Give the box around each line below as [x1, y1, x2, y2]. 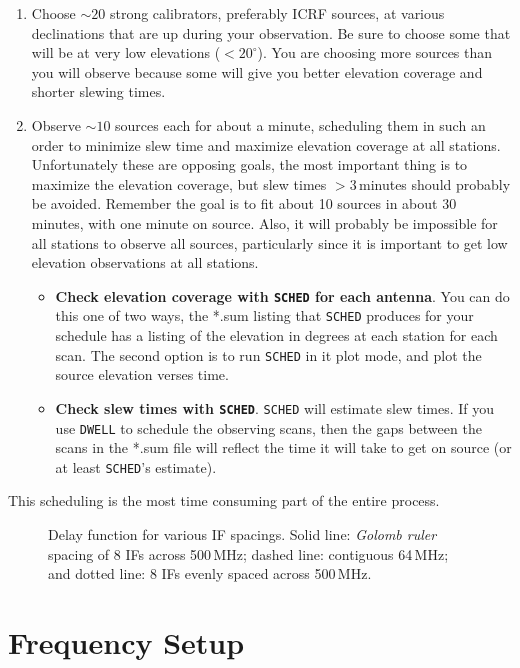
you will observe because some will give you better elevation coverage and [31, 61, 483, 82]
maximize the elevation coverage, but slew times [31, 173, 327, 194]
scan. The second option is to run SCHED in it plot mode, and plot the [55, 344, 482, 365]
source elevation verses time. [55, 364, 229, 385]
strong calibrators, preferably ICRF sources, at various [109, 3, 445, 23]
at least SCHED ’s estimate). [55, 456, 217, 477]
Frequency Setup [8, 622, 245, 662]
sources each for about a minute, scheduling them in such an [115, 114, 486, 135]
